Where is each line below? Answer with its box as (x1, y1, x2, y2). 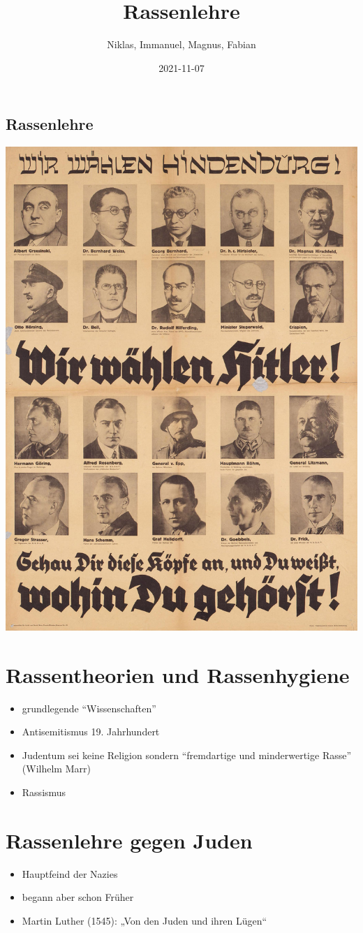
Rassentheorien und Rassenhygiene (6, 660, 350, 689)
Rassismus (22, 784, 66, 799)
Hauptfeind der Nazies (22, 866, 118, 881)
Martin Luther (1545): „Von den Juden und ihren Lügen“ (22, 913, 267, 927)
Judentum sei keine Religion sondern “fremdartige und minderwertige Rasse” (22, 747, 352, 762)
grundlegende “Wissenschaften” (22, 700, 156, 715)
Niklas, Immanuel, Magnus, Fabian (107, 37, 256, 52)
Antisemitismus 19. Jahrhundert (22, 724, 160, 739)
